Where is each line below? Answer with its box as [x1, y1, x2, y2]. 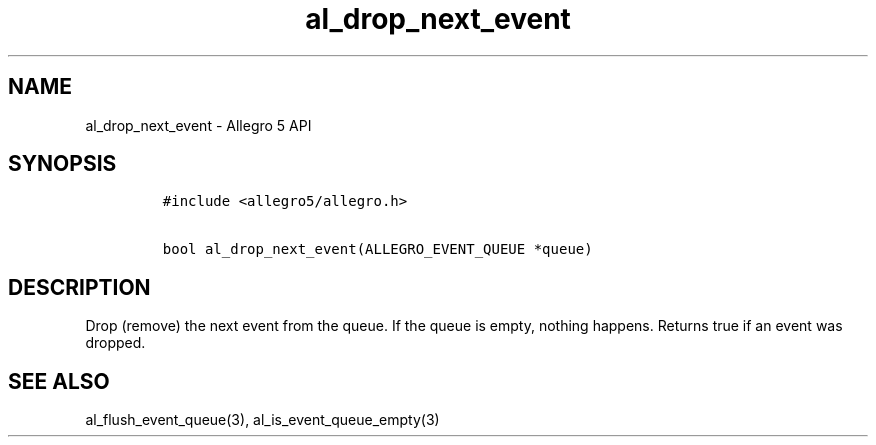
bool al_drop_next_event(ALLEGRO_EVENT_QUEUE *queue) [162, 241, 593, 258]
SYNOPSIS [8, 151, 117, 177]
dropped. [85, 334, 146, 352]
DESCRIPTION [8, 274, 151, 300]
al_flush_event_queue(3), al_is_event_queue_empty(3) [85, 411, 440, 429]
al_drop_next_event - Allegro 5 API [85, 116, 312, 134]
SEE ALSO [8, 368, 110, 394]
